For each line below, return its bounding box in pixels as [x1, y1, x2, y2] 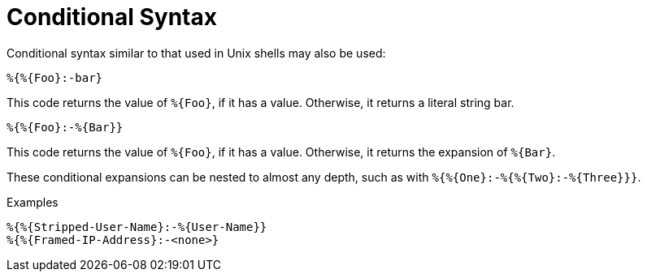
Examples [7, 195, 59, 209]
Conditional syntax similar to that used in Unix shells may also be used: [7, 45, 386, 60]
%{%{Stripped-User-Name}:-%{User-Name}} [7, 220, 267, 233]
